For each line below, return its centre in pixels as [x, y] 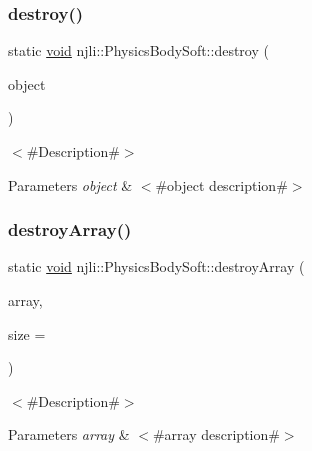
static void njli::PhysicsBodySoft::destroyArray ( [156, 266]
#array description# [216, 434]
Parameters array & [69, 434]
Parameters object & [70, 184]
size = [27, 333]
